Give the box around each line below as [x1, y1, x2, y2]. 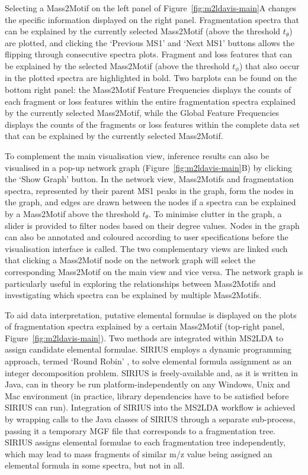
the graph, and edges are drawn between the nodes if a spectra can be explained [5, 196, 296, 208]
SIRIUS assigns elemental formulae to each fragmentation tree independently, [5, 436, 285, 448]
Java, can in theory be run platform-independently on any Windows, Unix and [5, 378, 290, 390]
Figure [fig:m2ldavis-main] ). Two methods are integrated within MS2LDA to [5, 331, 284, 344]
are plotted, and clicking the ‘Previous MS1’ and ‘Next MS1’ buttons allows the [5, 36, 294, 49]
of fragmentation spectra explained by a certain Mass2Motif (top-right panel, [5, 320, 285, 332]
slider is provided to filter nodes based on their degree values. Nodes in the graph [5, 219, 300, 231]
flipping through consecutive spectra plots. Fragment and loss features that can [5, 48, 293, 60]
